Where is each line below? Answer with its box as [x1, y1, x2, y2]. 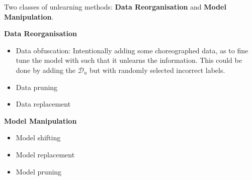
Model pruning [16, 166, 62, 176]
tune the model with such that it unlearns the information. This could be [16, 55, 242, 65]
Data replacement [16, 99, 71, 109]
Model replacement [16, 149, 75, 159]
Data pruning [16, 81, 58, 92]
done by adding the [16, 64, 76, 75]
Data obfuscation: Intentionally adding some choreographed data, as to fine [16, 45, 248, 55]
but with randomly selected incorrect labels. [89, 64, 225, 75]
